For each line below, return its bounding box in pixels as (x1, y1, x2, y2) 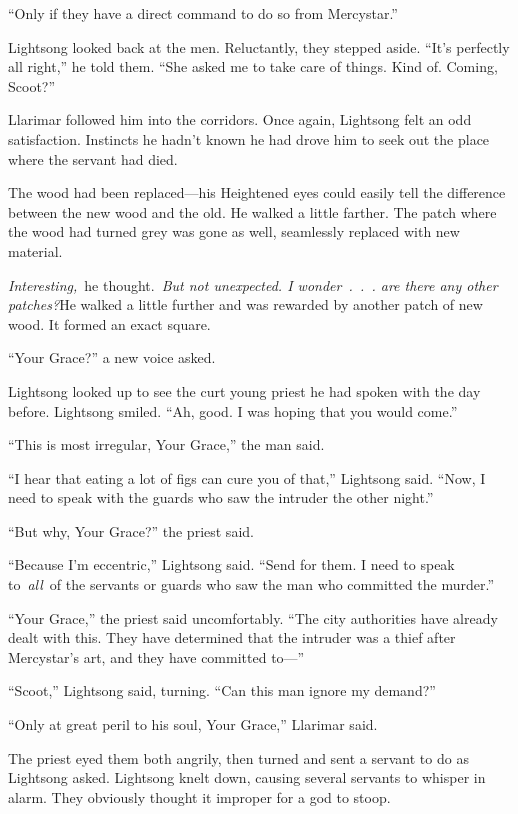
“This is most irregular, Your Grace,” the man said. (8, 434, 325, 455)
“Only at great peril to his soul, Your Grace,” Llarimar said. (8, 714, 378, 735)
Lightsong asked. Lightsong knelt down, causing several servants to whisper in (8, 767, 486, 788)
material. (8, 240, 63, 261)
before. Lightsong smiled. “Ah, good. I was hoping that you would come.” (8, 400, 458, 421)
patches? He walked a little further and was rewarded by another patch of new (8, 294, 483, 315)
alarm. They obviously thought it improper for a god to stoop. (8, 786, 391, 807)
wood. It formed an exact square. (8, 313, 211, 334)
